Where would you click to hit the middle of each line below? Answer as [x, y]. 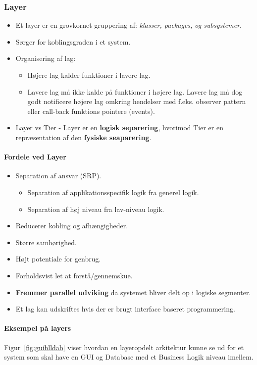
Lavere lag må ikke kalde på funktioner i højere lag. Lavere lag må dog [135, 91]
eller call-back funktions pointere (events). [91, 111]
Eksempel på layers [38, 328]
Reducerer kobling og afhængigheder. [72, 226]
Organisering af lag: [46, 58]
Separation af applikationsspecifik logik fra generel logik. [113, 192]
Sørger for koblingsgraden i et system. [73, 41]
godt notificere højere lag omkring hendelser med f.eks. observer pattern [137, 101]
